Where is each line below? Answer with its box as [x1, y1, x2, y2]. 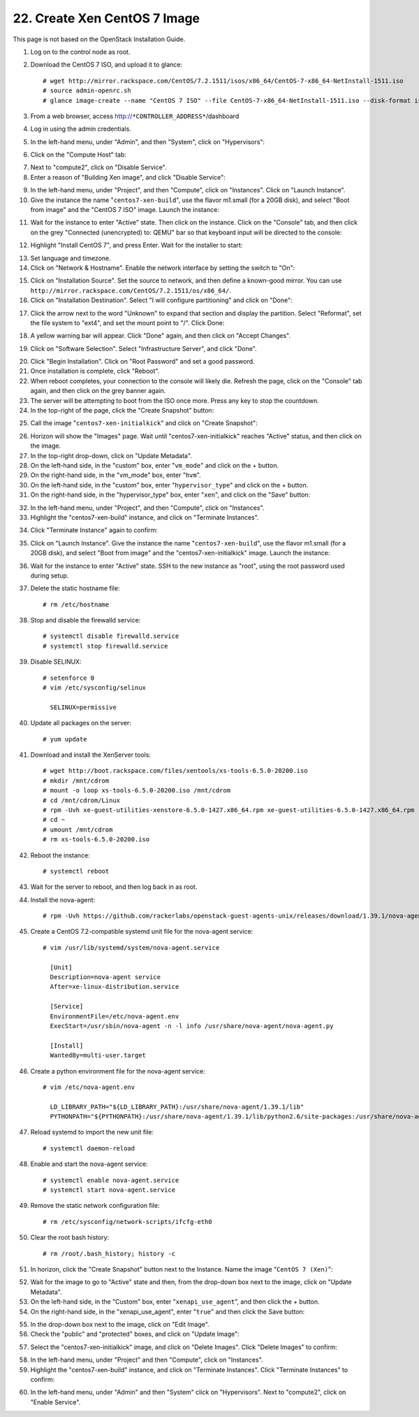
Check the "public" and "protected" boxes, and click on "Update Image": [30, 1330, 240, 1339]
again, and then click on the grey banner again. [30, 387, 166, 395]
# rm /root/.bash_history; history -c [43, 1249, 176, 1258]
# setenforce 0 [43, 674, 95, 682]
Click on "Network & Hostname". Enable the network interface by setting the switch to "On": [30, 263, 295, 272]
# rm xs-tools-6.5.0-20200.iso [43, 836, 150, 843]
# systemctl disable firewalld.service [43, 632, 179, 640]
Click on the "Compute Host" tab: [30, 150, 127, 159]
